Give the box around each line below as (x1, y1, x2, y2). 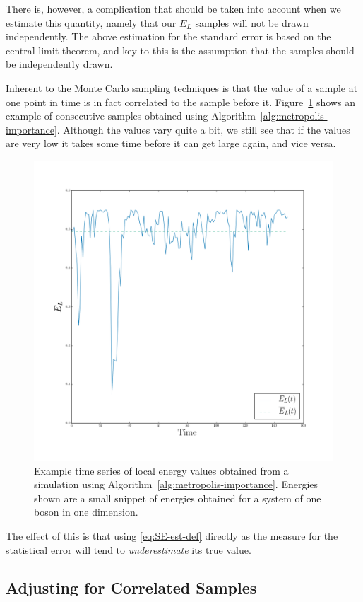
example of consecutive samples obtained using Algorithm (6, 108, 256, 123)
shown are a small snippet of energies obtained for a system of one (34, 490, 321, 505)
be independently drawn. (6, 57, 113, 71)
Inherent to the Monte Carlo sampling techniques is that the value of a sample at (6, 80, 358, 95)
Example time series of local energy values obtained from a (34, 463, 289, 477)
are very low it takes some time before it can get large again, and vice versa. (6, 136, 336, 151)
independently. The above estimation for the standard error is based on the (6, 29, 331, 44)
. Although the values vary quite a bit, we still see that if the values (56, 122, 350, 137)
